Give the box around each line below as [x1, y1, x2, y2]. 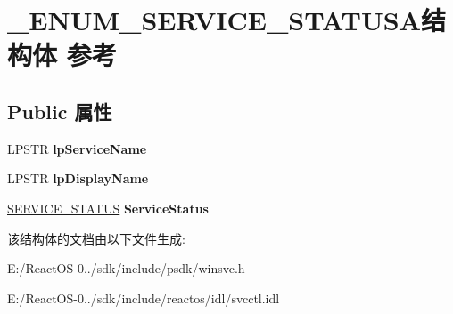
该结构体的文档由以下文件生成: [7, 229, 185, 247]
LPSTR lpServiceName [7, 139, 147, 157]
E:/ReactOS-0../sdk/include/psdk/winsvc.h [7, 259, 245, 278]
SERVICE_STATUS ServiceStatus [7, 198, 209, 217]
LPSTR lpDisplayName [7, 169, 149, 188]
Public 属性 [7, 97, 112, 125]
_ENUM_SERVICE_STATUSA [7, 2, 421, 38]
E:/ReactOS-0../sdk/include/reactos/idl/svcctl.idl [7, 288, 280, 307]
